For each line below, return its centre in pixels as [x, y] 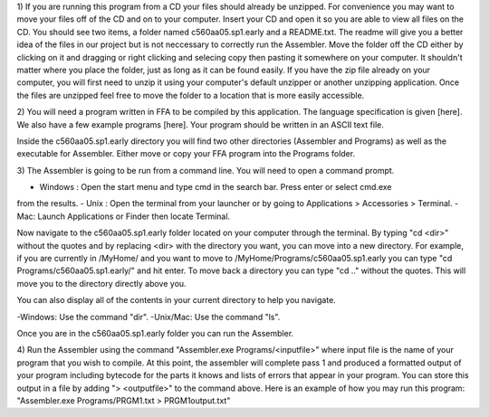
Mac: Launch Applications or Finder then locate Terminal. [124, 216]
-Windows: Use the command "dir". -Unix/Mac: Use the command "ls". [149, 317]
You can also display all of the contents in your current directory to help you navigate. [177, 300]
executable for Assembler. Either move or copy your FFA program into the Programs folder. [186, 154]
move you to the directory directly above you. [101, 283]
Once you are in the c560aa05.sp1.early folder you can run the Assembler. [155, 333]
